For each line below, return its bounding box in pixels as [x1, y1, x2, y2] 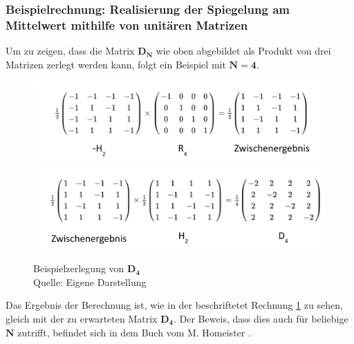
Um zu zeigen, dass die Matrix [6, 44, 135, 58]
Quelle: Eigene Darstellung [33, 274, 147, 289]
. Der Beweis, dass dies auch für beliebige [173, 311, 348, 325]
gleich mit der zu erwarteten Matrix [6, 311, 158, 325]
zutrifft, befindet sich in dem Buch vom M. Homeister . [17, 325, 251, 339]
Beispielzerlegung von [33, 261, 124, 276]
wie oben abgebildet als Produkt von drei [156, 44, 331, 58]
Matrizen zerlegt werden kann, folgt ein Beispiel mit [6, 57, 226, 71]
